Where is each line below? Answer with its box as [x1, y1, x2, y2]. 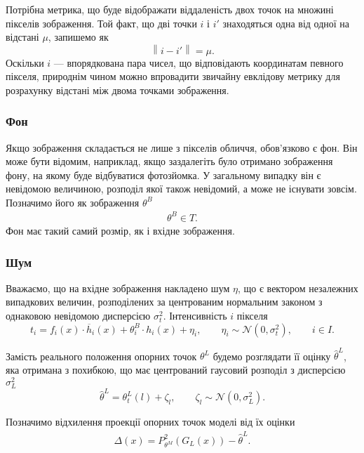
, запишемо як [48, 29, 109, 44]
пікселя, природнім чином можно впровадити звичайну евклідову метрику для [6, 69, 340, 84]
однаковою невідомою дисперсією [6, 308, 151, 322]
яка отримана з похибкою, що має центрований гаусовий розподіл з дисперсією [6, 362, 346, 376]
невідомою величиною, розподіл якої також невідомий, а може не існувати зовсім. [6, 181, 357, 196]
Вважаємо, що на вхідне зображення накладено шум [6, 280, 230, 295]
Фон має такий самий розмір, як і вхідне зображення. [6, 223, 235, 237]
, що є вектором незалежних [237, 280, 358, 295]
